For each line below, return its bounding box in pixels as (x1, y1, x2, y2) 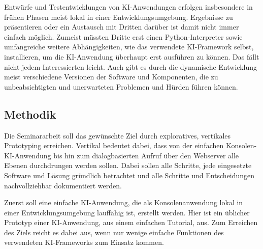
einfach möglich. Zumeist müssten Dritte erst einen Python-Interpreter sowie (4, 31, 243, 42)
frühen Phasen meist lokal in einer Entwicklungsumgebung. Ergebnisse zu (4, 11, 233, 22)
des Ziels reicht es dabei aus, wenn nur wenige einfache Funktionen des (4, 227, 224, 237)
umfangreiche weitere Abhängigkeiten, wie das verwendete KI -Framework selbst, (4, 41, 254, 52)
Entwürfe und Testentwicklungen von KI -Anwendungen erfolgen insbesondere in (4, 2, 253, 12)
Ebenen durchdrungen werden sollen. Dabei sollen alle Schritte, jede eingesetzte (4, 160, 252, 171)
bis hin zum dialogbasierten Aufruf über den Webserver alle (53, 150, 239, 160)
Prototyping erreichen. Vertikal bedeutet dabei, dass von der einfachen (4, 140, 224, 151)
